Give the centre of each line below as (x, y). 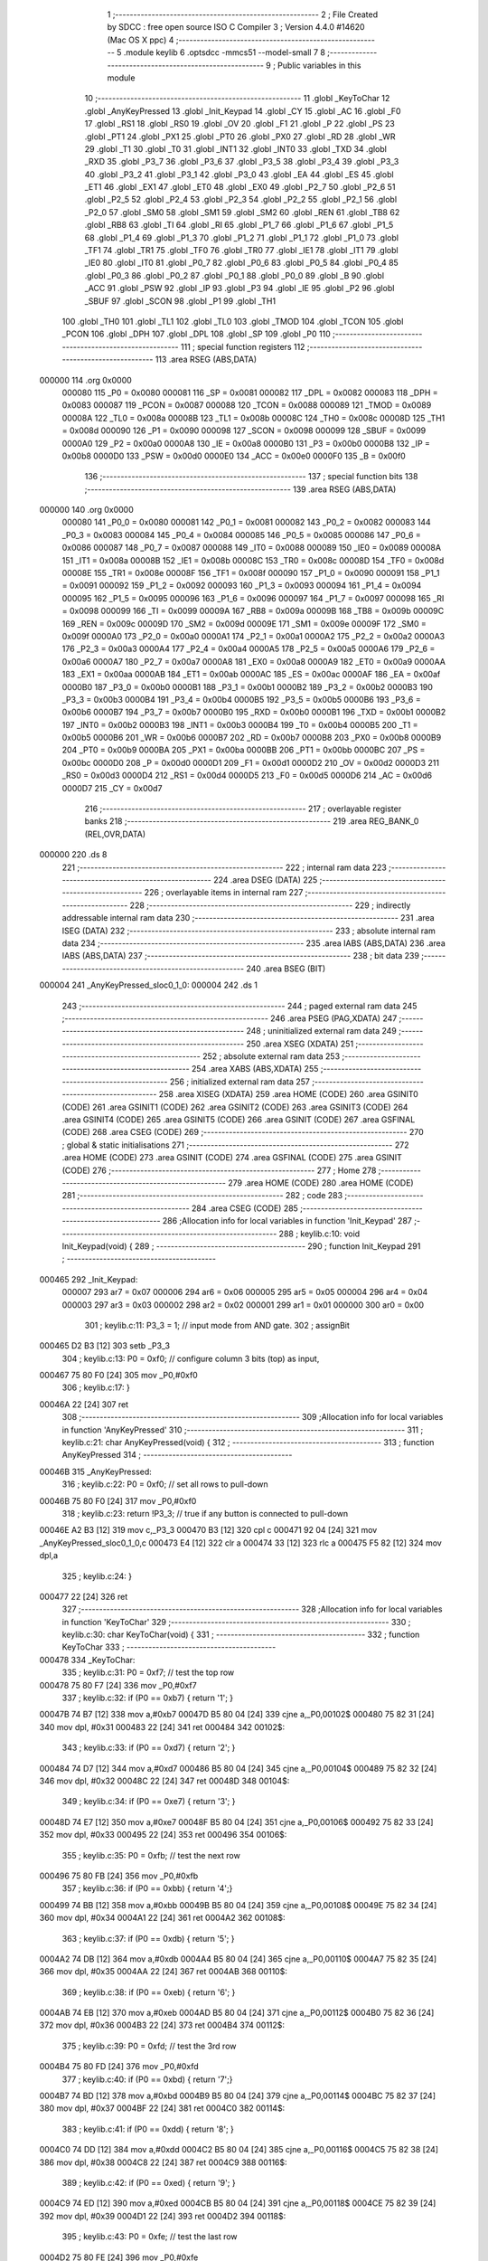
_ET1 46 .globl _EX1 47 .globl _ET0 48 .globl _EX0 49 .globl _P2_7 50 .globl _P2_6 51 (240, 187)
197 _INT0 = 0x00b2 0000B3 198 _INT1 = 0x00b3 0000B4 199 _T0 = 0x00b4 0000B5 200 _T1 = (240, 724)
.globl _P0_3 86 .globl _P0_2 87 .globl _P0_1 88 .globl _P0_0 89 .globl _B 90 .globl (234, 275)
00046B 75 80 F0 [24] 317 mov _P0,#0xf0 (118, 1500)
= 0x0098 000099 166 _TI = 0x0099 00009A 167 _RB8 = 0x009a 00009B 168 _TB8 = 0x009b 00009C (253, 611)
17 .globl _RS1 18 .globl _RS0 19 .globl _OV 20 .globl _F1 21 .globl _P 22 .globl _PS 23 (239, 124)
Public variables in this (319, 65)
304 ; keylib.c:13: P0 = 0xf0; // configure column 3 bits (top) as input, (191, 1358)
